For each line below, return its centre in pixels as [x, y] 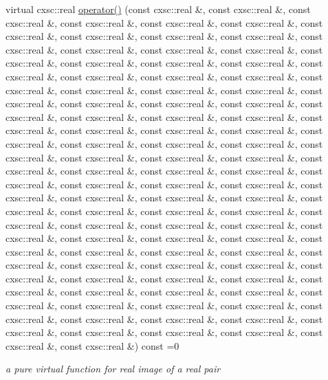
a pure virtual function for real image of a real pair [113, 369]
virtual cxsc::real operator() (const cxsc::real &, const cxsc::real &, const [158, 9]
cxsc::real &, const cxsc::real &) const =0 [92, 345]
